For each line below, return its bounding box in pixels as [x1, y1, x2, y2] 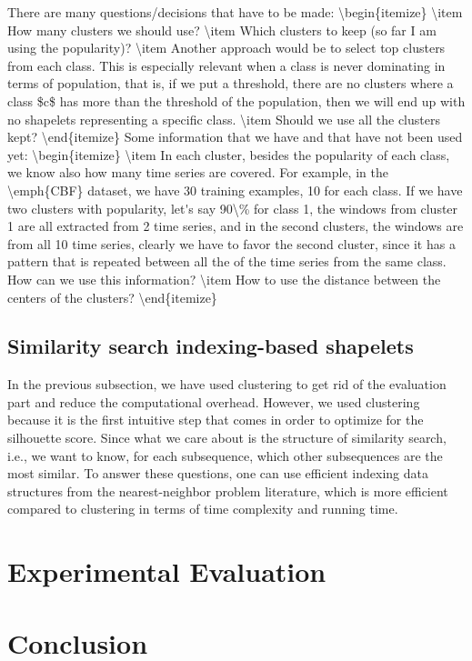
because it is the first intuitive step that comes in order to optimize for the [7, 410, 424, 429]
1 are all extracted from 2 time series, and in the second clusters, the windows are [7, 216, 464, 235]
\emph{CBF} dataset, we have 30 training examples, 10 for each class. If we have [7, 180, 463, 199]
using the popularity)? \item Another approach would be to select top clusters [7, 38, 446, 57]
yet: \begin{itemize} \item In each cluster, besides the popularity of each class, [7, 145, 450, 164]
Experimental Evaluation [7, 553, 326, 590]
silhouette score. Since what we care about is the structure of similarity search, [7, 428, 447, 447]
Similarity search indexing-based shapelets [7, 332, 414, 360]
